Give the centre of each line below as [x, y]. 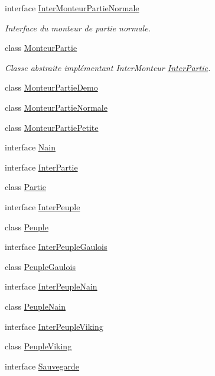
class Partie [25, 187]
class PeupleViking [38, 346]
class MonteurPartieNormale [56, 107]
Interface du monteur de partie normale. [78, 28]
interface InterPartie [41, 167]
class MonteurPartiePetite [52, 127]
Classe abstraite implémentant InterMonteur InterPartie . [108, 67]
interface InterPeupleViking [54, 326]
